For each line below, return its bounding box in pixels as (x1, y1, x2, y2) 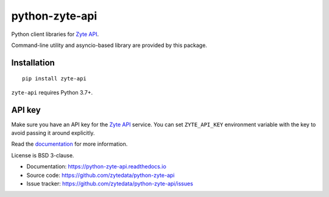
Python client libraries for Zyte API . (11, 30, 99, 38)
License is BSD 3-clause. (11, 151, 74, 159)
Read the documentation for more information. (11, 140, 128, 148)
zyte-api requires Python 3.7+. (11, 88, 93, 96)
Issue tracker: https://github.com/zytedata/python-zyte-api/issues (26, 180, 193, 187)
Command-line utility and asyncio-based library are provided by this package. (11, 41, 207, 49)
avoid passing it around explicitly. (11, 129, 95, 137)
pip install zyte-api (22, 75, 87, 82)
